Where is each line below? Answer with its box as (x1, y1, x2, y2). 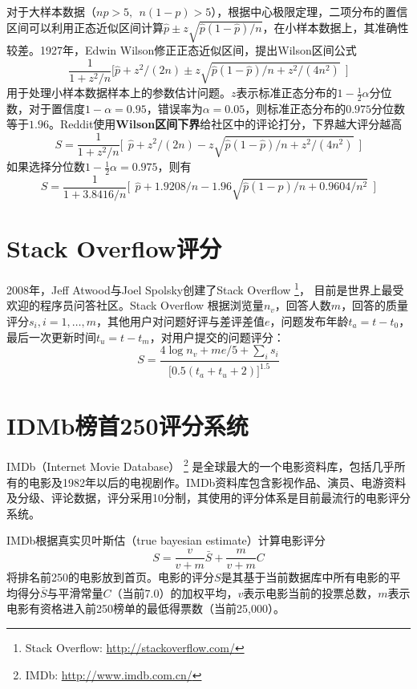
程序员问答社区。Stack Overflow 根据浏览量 (39, 297, 264, 314)
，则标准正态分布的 (245, 99, 346, 116)
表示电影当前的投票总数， (243, 584, 379, 601)
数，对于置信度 (6, 99, 85, 116)
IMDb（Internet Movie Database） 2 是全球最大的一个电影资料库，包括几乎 (6, 456, 395, 475)
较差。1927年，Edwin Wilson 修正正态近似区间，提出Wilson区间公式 (6, 42, 357, 59)
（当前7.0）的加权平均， (111, 584, 238, 601)
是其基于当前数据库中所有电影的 (221, 569, 390, 586)
